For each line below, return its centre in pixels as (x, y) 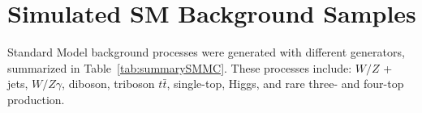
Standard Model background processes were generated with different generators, (206, 52)
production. (36, 99)
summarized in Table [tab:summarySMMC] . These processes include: (180, 67)
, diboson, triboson (108, 84)
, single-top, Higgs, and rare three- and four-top (285, 84)
